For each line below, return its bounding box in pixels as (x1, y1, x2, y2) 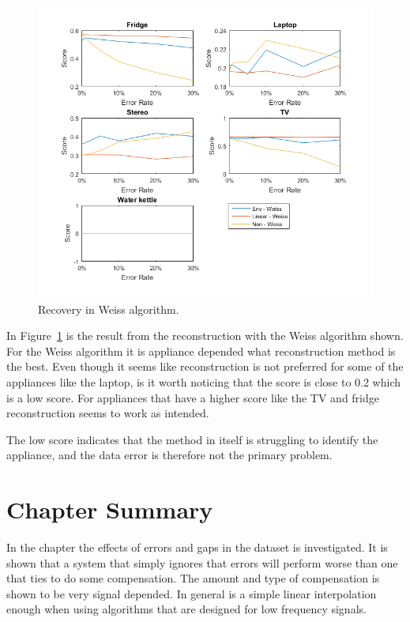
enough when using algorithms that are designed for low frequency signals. (6, 601, 367, 617)
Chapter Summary (6, 493, 213, 526)
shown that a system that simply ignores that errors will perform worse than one (6, 554, 398, 571)
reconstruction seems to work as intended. (6, 405, 209, 421)
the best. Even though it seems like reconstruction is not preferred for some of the (6, 358, 404, 375)
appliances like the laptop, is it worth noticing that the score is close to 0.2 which (6, 373, 401, 390)
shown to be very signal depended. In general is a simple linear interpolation (6, 585, 377, 601)
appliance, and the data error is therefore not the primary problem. (6, 447, 333, 463)
